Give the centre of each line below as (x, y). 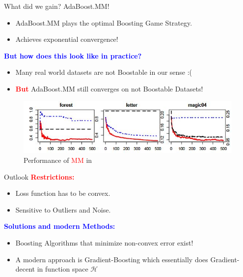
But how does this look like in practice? (73, 55)
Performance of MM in (58, 160)
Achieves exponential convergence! (67, 39)
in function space (63, 269)
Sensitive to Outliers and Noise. (63, 209)
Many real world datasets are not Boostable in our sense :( (104, 72)
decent (25, 269)
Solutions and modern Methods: (60, 226)
